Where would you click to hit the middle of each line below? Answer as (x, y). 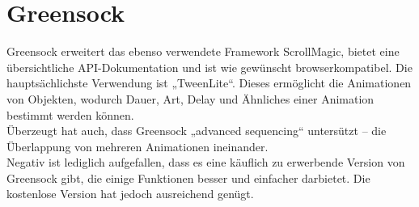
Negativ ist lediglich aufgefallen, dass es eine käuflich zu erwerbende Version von (206, 162)
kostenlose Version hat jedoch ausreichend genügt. (130, 194)
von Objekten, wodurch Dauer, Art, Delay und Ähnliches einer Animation (190, 98)
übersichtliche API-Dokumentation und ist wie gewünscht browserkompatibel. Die (209, 67)
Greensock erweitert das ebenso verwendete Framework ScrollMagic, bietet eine (203, 51)
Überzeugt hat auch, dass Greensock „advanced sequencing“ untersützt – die (197, 131)
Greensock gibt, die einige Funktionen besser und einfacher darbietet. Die (188, 177)
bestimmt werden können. (70, 114)
